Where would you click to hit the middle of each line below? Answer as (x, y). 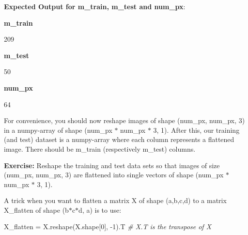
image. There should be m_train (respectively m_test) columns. (100, 149)
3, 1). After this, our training (196, 130)
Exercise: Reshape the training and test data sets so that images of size (112, 165)
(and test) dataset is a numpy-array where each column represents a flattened (119, 139)
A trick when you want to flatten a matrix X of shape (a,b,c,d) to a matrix (115, 200)
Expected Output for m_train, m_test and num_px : (95, 6)
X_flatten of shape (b (36, 210)
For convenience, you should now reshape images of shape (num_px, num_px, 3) (124, 120)
